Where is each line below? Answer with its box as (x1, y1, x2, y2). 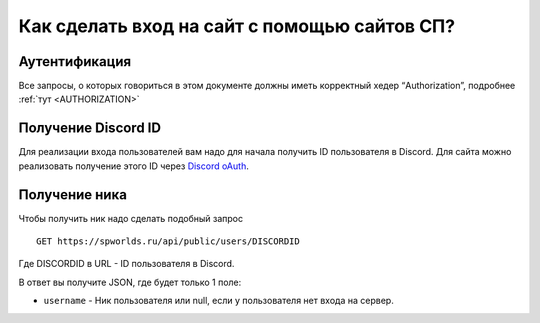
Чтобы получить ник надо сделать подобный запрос (18, 212, 244, 224)
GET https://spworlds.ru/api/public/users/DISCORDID (36, 236, 300, 247)
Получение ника (18, 186, 127, 203)
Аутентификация (18, 53, 132, 70)
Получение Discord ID (18, 120, 162, 137)
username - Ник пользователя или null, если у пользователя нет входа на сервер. (43, 295, 394, 307)
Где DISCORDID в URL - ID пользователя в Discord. (18, 258, 235, 270)
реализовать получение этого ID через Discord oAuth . (18, 160, 249, 172)
